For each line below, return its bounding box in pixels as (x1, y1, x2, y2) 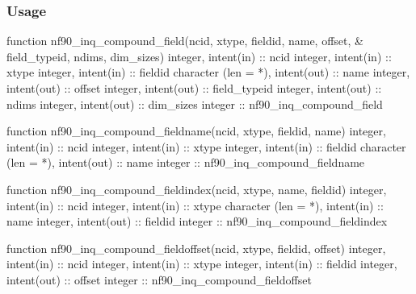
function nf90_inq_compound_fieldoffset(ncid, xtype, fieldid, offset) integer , (6, 239, 386, 256)
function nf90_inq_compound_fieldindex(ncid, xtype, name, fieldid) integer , (6, 180, 387, 197)
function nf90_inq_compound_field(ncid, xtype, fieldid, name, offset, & (6, 32, 363, 49)
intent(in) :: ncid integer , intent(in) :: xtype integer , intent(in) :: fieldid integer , (6, 255, 397, 272)
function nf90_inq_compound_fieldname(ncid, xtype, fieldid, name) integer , (6, 122, 386, 139)
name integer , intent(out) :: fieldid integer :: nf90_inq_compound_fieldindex (6, 213, 388, 230)
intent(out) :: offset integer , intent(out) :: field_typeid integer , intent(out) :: (6, 80, 382, 96)
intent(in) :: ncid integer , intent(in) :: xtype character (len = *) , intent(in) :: (6, 197, 384, 213)
